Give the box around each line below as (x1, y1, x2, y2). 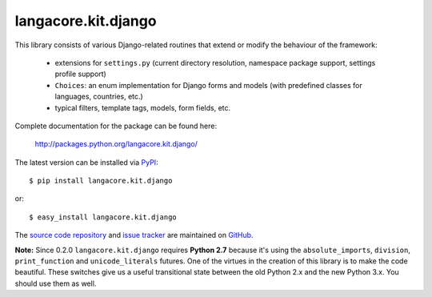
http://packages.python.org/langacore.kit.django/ (34, 139, 198, 149)
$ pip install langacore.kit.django (29, 176, 173, 186)
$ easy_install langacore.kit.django (29, 212, 178, 222)
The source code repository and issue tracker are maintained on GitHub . (14, 231, 254, 240)
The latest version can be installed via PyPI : (14, 157, 159, 167)
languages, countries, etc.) (54, 92, 143, 102)
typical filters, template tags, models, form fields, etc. (54, 102, 231, 112)
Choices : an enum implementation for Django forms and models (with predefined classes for (54, 80, 363, 90)
